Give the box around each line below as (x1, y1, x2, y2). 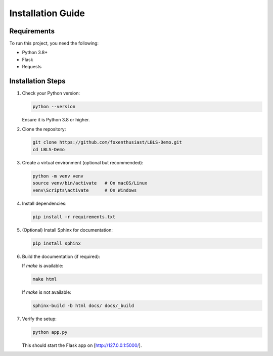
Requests (22, 64, 42, 70)
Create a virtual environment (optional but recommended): (22, 159, 144, 165)
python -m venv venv (32, 173, 83, 179)
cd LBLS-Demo (32, 147, 65, 152)
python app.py (32, 329, 68, 335)
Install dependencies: (22, 200, 67, 206)
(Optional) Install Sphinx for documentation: (22, 227, 113, 233)
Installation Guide (9, 8, 85, 19)
